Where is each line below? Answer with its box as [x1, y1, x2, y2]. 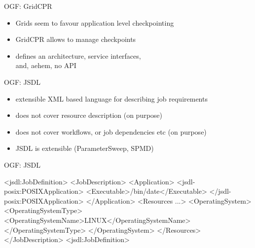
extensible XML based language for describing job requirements [15, 93, 208, 104]
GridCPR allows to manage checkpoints [15, 34, 136, 44]
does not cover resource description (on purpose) [15, 110, 163, 120]
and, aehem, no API [15, 60, 76, 71]
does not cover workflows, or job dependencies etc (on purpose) [15, 126, 207, 137]
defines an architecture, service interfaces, [15, 50, 141, 61]
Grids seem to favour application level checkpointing [15, 17, 174, 28]
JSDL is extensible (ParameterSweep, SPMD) [15, 143, 154, 153]
